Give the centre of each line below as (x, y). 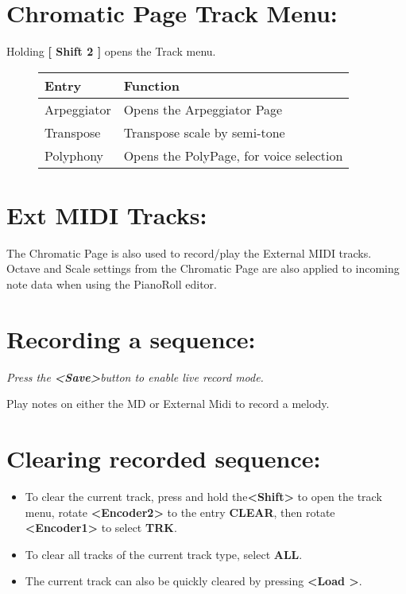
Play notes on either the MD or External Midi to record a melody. (168, 404)
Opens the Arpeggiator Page (203, 109)
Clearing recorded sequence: (164, 458)
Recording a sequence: (131, 338)
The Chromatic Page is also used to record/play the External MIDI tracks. (189, 252)
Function (152, 85)
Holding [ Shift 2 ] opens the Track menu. (111, 51)
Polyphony (74, 155)
